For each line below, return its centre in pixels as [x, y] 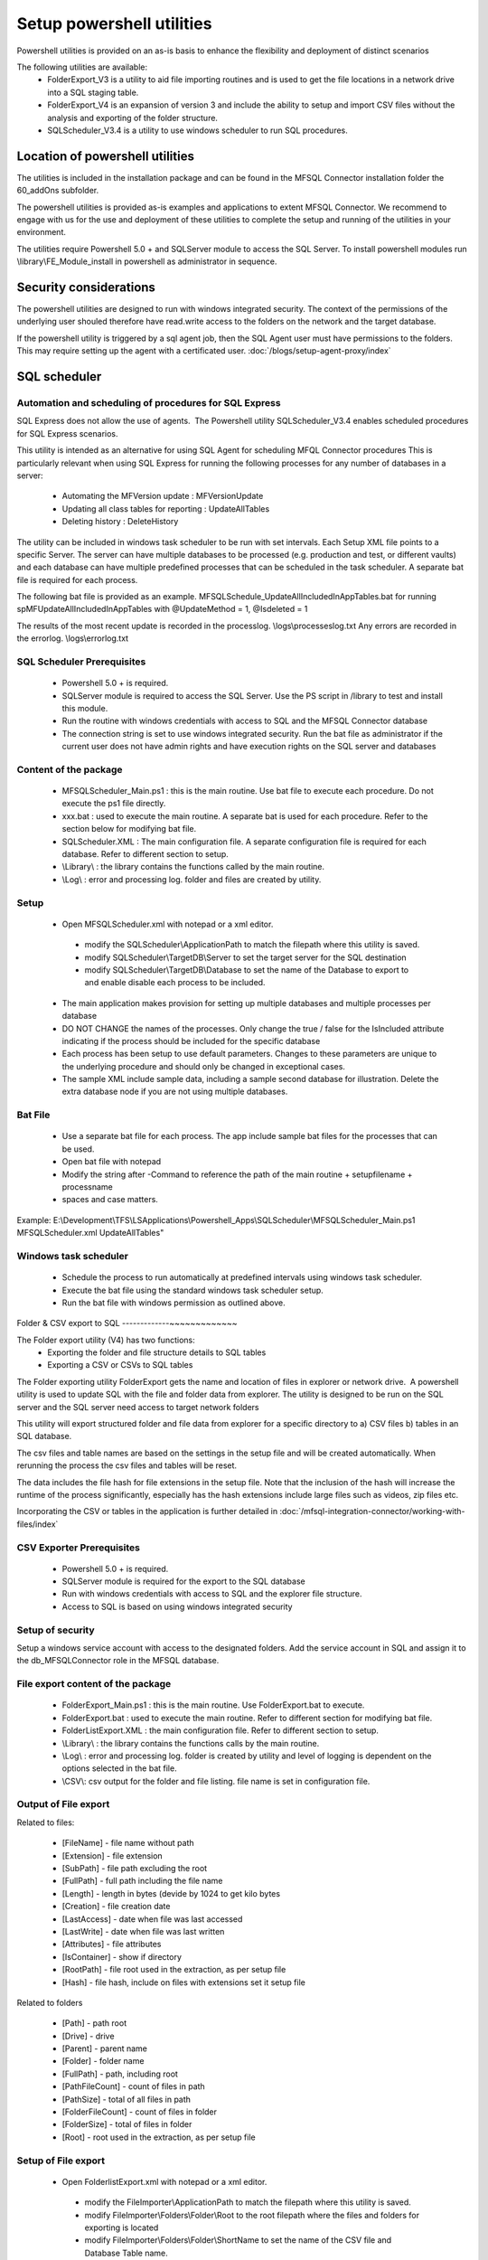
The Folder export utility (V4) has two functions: [106, 1340]
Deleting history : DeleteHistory [120, 522]
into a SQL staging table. [93, 92]
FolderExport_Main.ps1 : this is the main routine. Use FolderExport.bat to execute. [213, 1705]
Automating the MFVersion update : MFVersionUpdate [163, 496]
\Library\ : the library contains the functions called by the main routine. [193, 867]
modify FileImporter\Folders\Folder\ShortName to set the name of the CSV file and [238, 2240]
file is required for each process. [77, 579]
